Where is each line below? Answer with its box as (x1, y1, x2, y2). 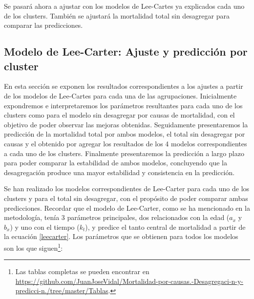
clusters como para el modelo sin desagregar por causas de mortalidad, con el (4, 110, 235, 120)
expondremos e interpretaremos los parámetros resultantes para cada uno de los (4, 100, 243, 110)
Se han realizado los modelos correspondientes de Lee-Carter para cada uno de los (4, 183, 250, 194)
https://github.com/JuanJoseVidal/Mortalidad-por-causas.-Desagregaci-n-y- (15, 276, 244, 286)
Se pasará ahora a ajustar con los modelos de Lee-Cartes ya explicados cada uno (4, 1, 245, 11)
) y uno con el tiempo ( (10, 221, 80, 232)
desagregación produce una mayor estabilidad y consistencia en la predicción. (4, 167, 235, 177)
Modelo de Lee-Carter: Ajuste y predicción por (4, 44, 248, 59)
